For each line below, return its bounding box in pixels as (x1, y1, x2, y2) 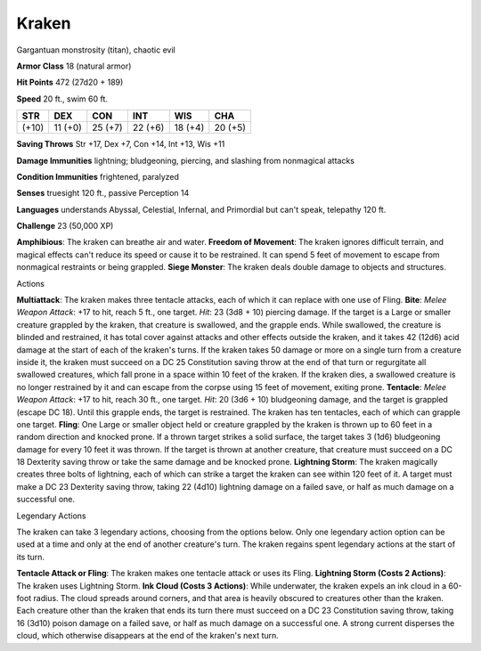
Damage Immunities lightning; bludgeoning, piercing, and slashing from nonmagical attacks (16, 155, 355, 166)
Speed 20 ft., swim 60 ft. (16, 94, 109, 104)
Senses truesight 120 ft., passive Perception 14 (16, 188, 190, 199)
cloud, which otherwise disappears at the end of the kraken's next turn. (16, 631, 280, 641)
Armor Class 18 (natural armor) (16, 61, 132, 71)
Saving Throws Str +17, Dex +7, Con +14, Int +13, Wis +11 (16, 139, 225, 150)
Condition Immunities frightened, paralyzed (16, 171, 180, 182)
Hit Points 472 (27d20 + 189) (16, 77, 124, 88)
